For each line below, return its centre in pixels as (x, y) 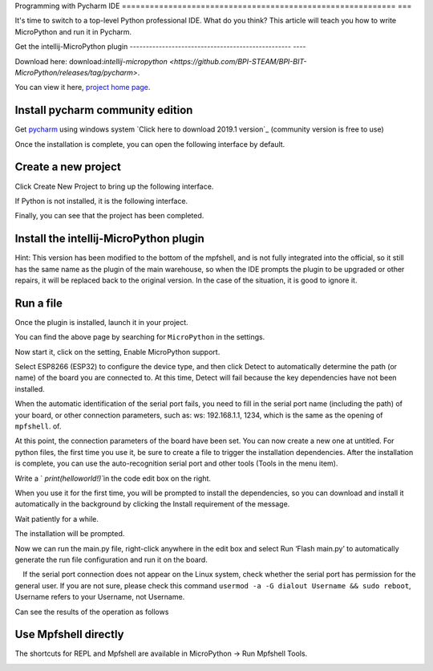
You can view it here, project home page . (83, 87)
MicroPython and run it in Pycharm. (73, 31)
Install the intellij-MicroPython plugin (109, 239)
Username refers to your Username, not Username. (100, 597)
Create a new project (68, 167)
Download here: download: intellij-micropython (91, 61)
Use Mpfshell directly (69, 634)
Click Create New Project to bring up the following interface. (114, 186)
